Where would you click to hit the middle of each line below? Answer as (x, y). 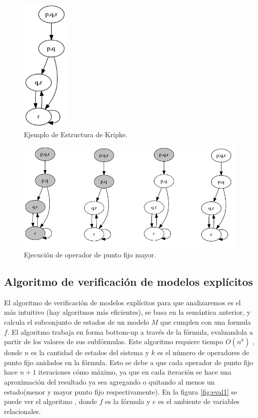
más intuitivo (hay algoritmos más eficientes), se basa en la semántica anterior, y (127, 312)
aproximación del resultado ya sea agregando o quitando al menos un (110, 381)
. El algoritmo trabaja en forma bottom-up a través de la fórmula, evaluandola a (130, 331)
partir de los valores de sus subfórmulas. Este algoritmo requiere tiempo (114, 341)
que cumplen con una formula (206, 321)
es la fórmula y (128, 401)
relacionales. (23, 411)
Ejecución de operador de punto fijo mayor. (90, 254)
